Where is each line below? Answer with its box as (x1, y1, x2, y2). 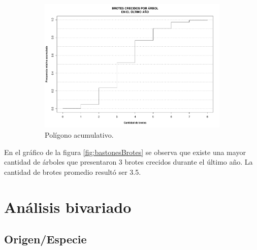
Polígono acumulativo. (45, 130, 114, 140)
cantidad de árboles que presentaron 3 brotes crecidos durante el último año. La (4, 157, 253, 167)
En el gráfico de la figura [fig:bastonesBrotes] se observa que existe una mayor (4, 146, 246, 157)
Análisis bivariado (4, 196, 132, 217)
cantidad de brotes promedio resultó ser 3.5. (4, 166, 141, 177)
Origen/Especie (4, 231, 87, 247)
